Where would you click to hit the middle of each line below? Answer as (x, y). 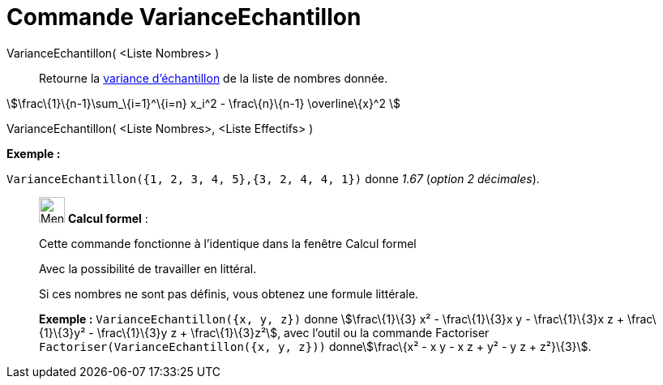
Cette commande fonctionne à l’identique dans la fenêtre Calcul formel (228, 243)
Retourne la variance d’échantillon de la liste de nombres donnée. (214, 78)
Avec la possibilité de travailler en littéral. (148, 268)
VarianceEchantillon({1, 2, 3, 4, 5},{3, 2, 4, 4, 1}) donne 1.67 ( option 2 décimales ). (273, 178)
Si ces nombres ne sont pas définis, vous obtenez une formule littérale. (229, 293)
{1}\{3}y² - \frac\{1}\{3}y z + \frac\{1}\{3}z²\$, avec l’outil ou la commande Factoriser (264, 332)
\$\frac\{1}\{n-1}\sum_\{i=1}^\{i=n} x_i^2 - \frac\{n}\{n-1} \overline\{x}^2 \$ (203, 103)
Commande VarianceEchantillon (184, 17)
